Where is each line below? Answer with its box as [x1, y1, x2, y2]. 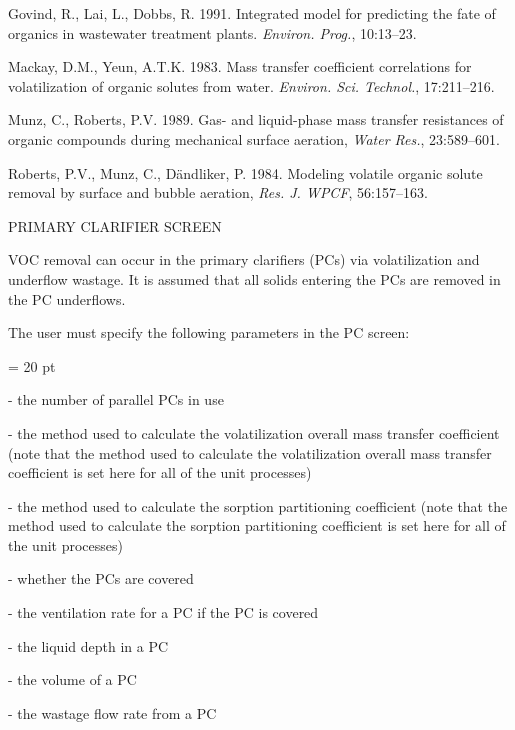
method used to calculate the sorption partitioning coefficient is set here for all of [8, 515, 506, 536]
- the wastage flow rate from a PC [8, 702, 217, 723]
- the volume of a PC [8, 669, 137, 690]
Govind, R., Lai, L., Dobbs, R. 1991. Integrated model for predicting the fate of [8, 3, 496, 23]
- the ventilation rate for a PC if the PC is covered [8, 602, 319, 623]
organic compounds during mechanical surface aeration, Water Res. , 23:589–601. [8, 128, 500, 149]
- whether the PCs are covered [8, 568, 194, 589]
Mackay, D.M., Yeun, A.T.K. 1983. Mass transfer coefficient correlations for [8, 56, 472, 77]
